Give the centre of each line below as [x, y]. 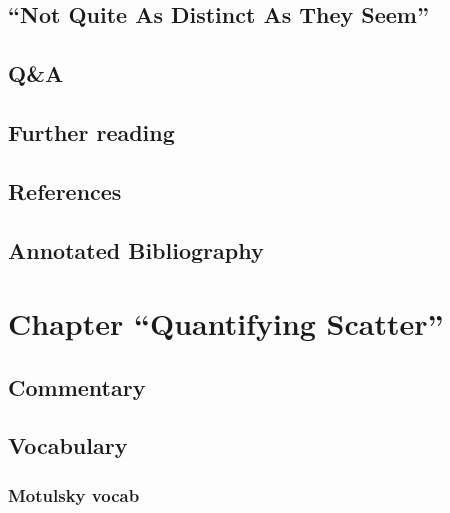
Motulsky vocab [74, 494]
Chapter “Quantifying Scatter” [226, 323]
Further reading [91, 131]
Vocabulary [68, 445]
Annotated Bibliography [136, 249]
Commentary [77, 386]
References [65, 190]
